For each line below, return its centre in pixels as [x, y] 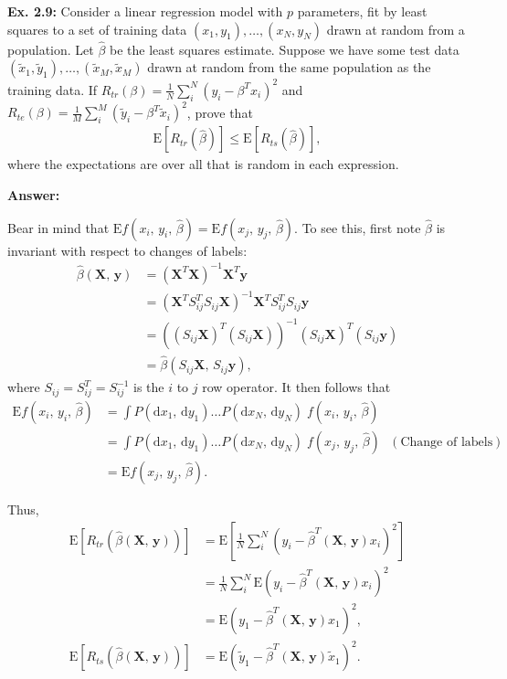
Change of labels [447, 442]
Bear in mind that [58, 227]
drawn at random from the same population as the [289, 67]
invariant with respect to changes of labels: [127, 250]
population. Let [51, 49]
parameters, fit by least [362, 11]
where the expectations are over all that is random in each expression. [203, 164]
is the [148, 387]
